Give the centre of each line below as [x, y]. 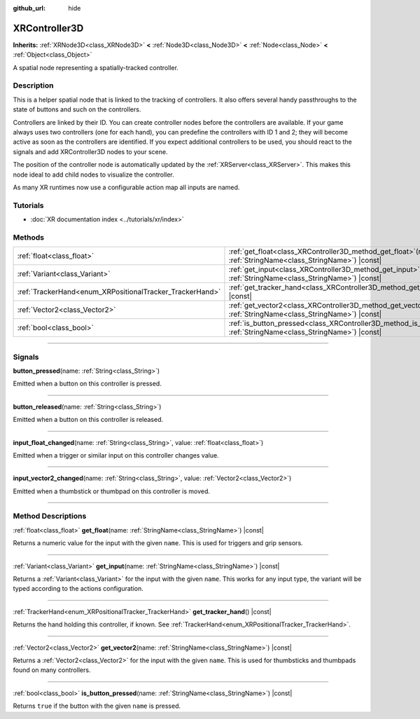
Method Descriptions [50, 516]
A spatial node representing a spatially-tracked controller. [96, 67]
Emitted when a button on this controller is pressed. [87, 384]
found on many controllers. [52, 670]
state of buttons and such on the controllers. [77, 109]
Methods [29, 237]
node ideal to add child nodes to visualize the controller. [93, 174]
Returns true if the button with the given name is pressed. [97, 706]
